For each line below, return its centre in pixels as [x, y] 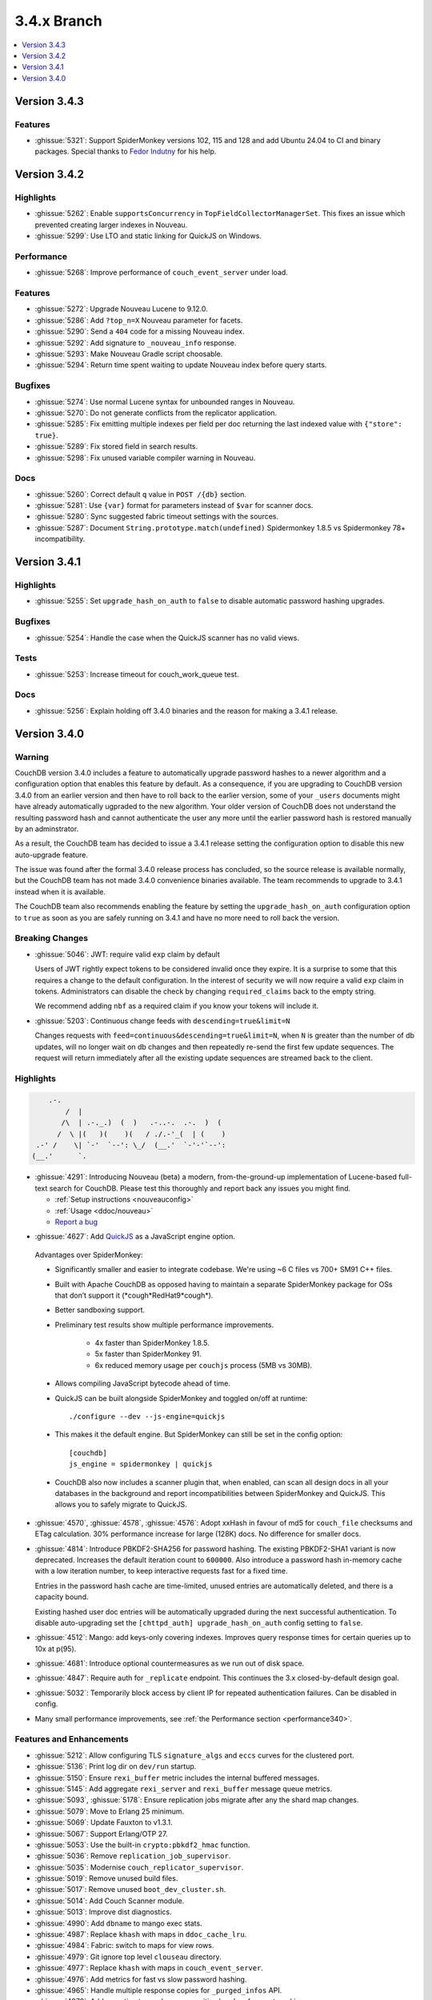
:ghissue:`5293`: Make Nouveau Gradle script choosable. [129, 354]
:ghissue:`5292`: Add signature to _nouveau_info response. [136, 342]
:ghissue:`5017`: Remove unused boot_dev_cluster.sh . [130, 1890]
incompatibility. [60, 539]
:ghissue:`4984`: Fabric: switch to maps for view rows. [124, 1946]
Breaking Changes [52, 938]
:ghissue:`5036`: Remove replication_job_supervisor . [133, 1856]
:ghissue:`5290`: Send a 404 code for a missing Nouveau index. [140, 331]
